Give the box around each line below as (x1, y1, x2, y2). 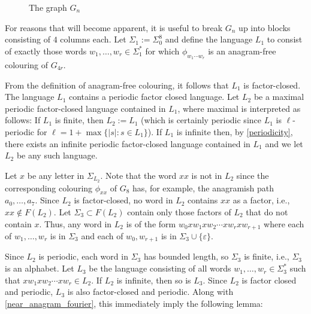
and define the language (165, 33, 253, 45)
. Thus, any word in (39, 217, 112, 230)
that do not (246, 205, 288, 218)
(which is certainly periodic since (141, 114, 261, 126)
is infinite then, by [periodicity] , (176, 125, 293, 138)
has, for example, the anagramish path (132, 181, 274, 194)
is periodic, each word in (38, 250, 128, 263)
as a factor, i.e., (233, 194, 290, 206)
